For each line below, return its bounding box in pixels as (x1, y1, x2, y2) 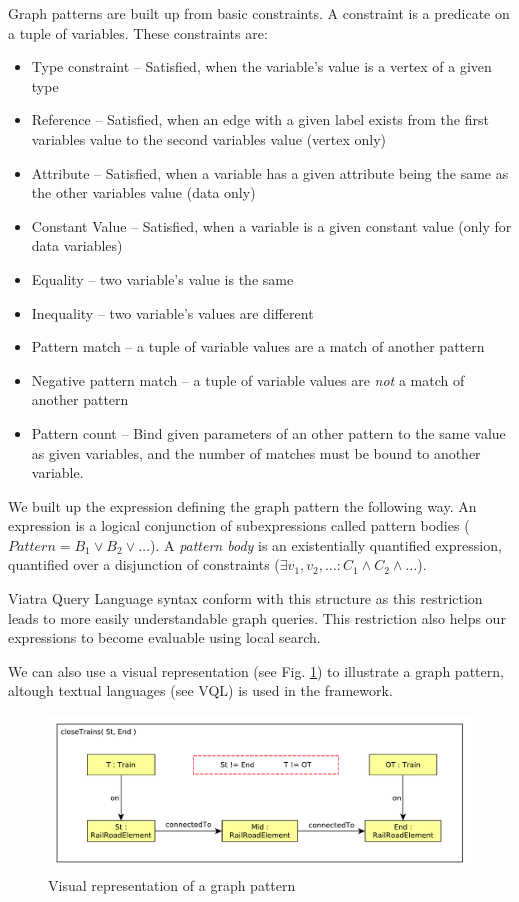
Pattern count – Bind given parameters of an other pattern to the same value (31, 422, 506, 443)
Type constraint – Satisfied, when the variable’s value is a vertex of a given (31, 56, 492, 77)
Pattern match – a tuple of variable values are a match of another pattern (31, 336, 485, 357)
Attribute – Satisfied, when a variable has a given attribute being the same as (31, 162, 509, 183)
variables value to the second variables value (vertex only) (31, 128, 387, 149)
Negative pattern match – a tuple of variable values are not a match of (31, 369, 465, 390)
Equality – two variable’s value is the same (31, 268, 294, 289)
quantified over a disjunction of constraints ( (8, 554, 280, 575)
